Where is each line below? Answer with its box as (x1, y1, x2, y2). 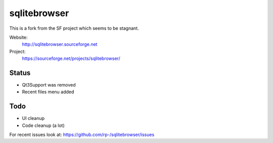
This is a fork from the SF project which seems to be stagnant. (9, 25, 139, 31)
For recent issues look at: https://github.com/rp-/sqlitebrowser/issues (9, 131, 155, 138)
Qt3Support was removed (22, 82, 76, 88)
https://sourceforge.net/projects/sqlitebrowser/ (22, 55, 121, 61)
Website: (9, 34, 28, 40)
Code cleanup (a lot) (22, 122, 65, 128)
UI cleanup (22, 115, 45, 121)
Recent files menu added (22, 89, 74, 95)
